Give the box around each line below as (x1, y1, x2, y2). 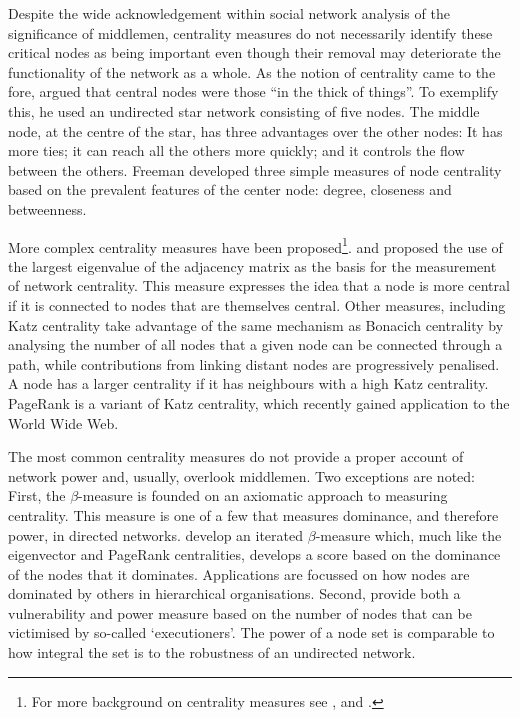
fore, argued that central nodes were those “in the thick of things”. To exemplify (8, 81, 499, 102)
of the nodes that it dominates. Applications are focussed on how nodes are (8, 563, 470, 584)
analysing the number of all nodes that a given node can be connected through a (8, 334, 503, 355)
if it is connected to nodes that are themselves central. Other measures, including (8, 294, 506, 315)
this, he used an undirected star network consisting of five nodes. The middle (8, 100, 480, 121)
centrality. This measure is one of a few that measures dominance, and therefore (8, 504, 499, 525)
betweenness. (8, 198, 87, 219)
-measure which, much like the (315, 524, 502, 545)
